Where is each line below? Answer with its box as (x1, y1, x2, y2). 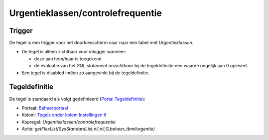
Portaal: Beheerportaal (21, 105, 68, 111)
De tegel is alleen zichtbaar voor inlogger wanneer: (21, 49, 127, 55)
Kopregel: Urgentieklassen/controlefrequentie (21, 119, 116, 125)
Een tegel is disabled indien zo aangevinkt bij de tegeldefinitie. (21, 70, 149, 76)
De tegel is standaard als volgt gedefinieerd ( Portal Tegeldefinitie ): (9, 96, 145, 102)
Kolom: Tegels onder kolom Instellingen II (21, 112, 107, 118)
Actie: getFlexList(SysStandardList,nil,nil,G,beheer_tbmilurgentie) (21, 126, 155, 132)
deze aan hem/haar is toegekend (34, 55, 102, 62)
